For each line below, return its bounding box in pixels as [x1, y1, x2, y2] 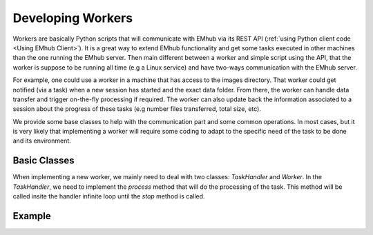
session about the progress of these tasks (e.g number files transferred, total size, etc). [12, 105, 262, 113]
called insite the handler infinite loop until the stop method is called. [12, 192, 205, 201]
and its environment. [12, 136, 72, 145]
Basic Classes [12, 155, 75, 167]
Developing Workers [12, 10, 133, 25]
